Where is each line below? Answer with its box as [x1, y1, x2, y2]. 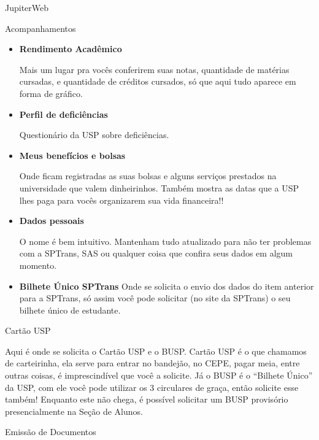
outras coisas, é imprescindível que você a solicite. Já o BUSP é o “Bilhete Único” [5, 369, 313, 382]
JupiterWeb [5, 1, 49, 14]
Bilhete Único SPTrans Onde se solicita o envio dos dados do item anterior [19, 279, 314, 292]
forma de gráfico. [19, 87, 83, 99]
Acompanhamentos [5, 21, 76, 34]
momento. [19, 258, 57, 271]
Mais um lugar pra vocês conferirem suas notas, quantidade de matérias [19, 63, 290, 75]
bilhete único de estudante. [19, 303, 121, 316]
